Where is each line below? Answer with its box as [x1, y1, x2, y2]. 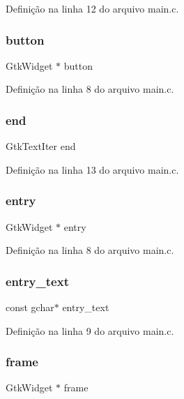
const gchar [6, 300, 54, 315]
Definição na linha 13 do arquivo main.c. [6, 162, 179, 176]
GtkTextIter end [6, 139, 76, 153]
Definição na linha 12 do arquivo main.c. [6, 1, 179, 15]
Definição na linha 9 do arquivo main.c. [6, 323, 174, 338]
